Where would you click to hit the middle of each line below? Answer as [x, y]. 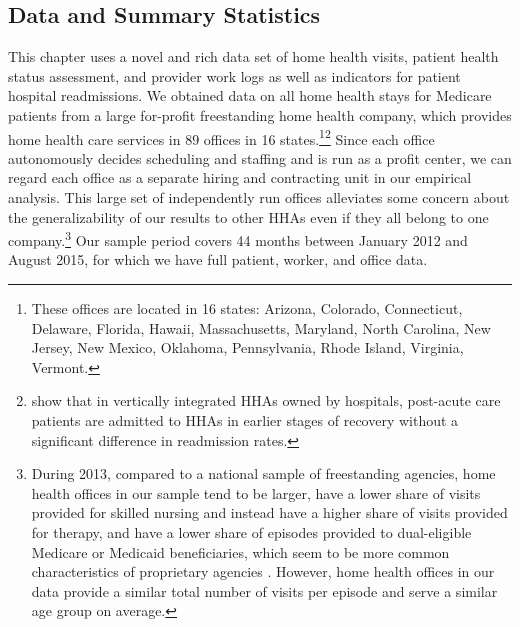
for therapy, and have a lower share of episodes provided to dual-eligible [251, 531]
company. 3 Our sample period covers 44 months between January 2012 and [238, 238]
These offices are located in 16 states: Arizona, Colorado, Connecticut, [247, 308]
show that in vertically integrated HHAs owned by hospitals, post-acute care [266, 400]
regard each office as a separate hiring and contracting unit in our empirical [240, 177]
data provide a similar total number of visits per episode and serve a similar [264, 590]
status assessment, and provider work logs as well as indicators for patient [234, 75]
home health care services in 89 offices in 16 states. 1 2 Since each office [221, 137]
